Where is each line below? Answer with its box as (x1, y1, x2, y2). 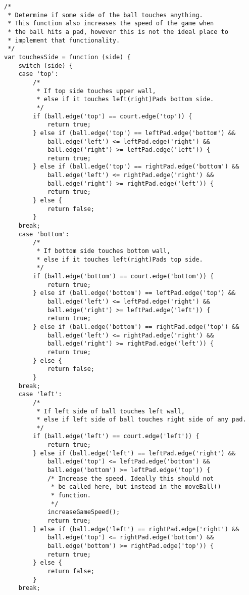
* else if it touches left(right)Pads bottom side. (36, 96, 214, 103)
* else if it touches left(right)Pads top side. (36, 256, 203, 263)
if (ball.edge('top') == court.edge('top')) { (33, 112, 192, 120)
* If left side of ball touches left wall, (36, 407, 185, 415)
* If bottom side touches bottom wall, (36, 247, 171, 255)
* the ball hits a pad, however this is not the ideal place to (8, 28, 228, 35)
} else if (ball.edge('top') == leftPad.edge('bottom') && (33, 129, 236, 137)
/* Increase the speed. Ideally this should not (47, 475, 214, 482)
